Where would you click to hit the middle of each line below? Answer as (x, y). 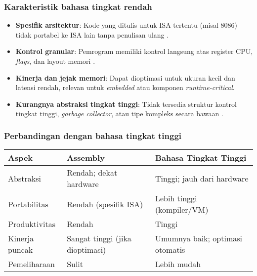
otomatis (170, 250)
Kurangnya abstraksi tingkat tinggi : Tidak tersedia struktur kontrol (126, 104)
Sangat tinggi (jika (99, 238)
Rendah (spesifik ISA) (105, 204)
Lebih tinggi (176, 198)
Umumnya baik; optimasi (198, 238)
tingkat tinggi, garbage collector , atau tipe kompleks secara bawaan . (119, 114)
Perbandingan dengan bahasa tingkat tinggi (93, 135)
